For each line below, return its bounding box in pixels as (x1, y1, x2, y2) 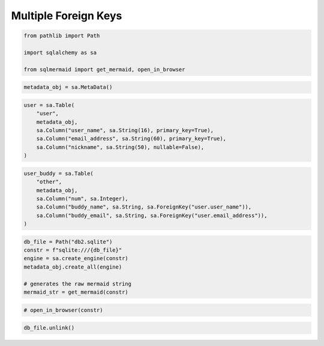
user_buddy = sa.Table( (23, 170, 94, 177)
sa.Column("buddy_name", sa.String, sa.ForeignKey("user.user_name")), (36, 204, 252, 210)
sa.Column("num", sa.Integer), (36, 195, 128, 202)
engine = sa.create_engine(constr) (23, 255, 128, 262)
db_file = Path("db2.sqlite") (23, 238, 113, 245)
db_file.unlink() (23, 324, 75, 332)
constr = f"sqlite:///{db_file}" (23, 247, 122, 253)
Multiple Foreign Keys (11, 9, 122, 22)
